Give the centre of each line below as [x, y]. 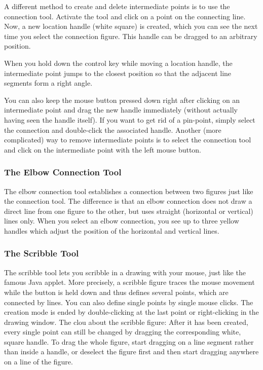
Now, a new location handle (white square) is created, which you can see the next [131, 26]
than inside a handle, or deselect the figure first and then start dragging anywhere [131, 351]
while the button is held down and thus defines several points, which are [116, 292]
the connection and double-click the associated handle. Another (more [113, 129]
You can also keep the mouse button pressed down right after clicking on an [122, 100]
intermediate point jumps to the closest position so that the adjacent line [118, 73]
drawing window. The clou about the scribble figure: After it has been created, [126, 322]
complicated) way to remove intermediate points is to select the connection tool [128, 140]
